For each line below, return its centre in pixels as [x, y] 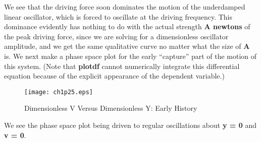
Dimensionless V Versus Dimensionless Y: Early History [111, 108]
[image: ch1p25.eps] [59, 92]
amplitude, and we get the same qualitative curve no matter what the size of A [127, 46]
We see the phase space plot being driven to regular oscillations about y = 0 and [130, 125]
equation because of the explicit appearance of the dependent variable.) [114, 76]
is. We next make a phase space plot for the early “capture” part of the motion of [130, 56]
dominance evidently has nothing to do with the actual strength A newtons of [127, 26]
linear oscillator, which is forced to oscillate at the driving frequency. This [118, 16]
